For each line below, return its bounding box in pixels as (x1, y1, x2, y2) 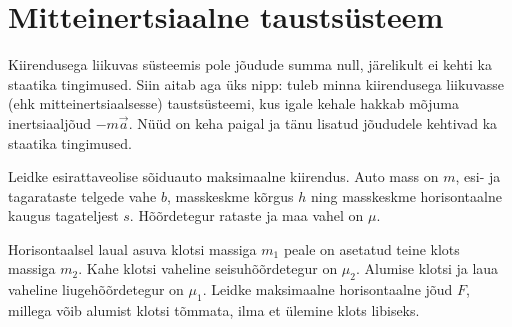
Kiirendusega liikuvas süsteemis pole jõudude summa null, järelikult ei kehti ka (8, 54, 492, 75)
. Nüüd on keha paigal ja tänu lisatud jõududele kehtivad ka (128, 112, 498, 133)
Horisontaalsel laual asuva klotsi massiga (8, 238, 257, 259)
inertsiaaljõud (8, 112, 91, 133)
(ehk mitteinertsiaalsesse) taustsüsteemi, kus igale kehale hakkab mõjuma (8, 93, 459, 114)
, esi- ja (455, 166, 501, 187)
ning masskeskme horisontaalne (311, 185, 502, 206)
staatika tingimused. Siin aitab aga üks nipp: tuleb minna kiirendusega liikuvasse (8, 73, 505, 94)
